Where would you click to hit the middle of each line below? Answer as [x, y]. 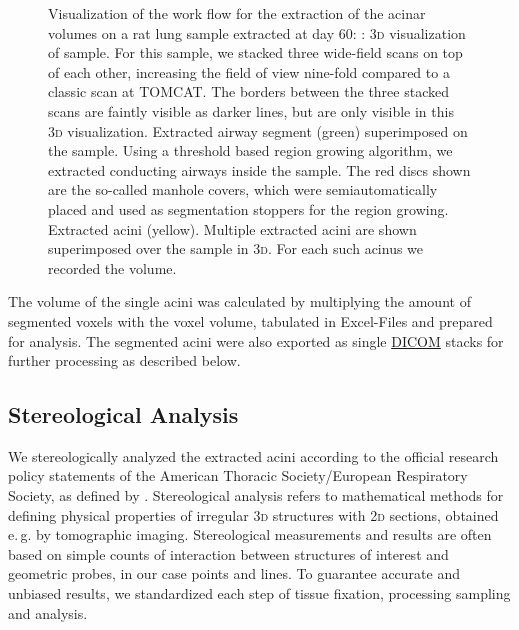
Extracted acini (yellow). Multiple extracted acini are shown [232, 228]
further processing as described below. [124, 360]
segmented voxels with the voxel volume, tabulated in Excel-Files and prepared [250, 320]
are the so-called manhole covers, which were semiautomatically [243, 189]
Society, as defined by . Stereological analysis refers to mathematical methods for [256, 495]
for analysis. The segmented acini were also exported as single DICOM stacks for [256, 340]
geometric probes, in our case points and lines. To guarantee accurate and [234, 573]
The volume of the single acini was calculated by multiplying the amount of [239, 301]
